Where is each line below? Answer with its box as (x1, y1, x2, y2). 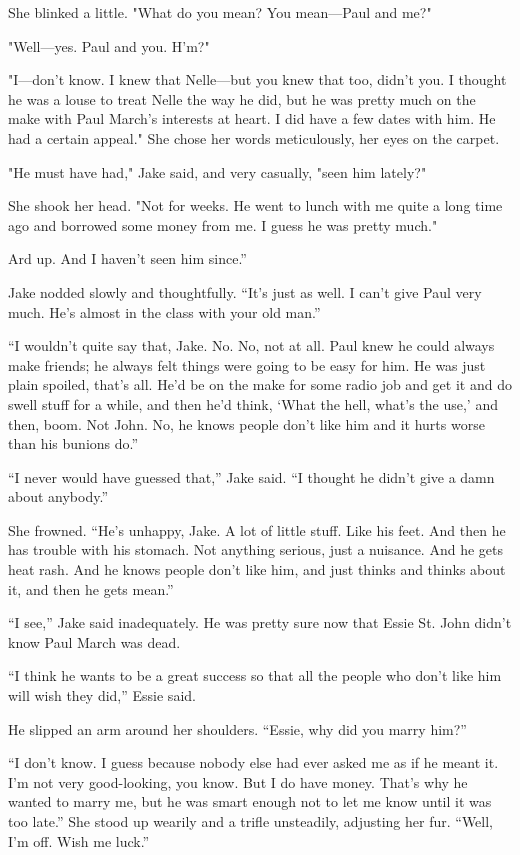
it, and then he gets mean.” (8, 578, 174, 599)
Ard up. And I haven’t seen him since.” (8, 248, 247, 269)
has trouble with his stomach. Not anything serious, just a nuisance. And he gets (8, 539, 503, 560)
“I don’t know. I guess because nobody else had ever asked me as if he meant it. (8, 752, 499, 773)
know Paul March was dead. (8, 631, 181, 652)
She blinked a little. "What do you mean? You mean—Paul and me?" (8, 2, 432, 22)
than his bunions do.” (8, 433, 139, 454)
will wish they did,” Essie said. (8, 685, 196, 706)
